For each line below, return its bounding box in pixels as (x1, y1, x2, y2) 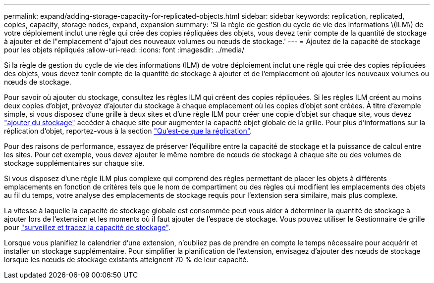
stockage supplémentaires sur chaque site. (4, 159, 145, 167)
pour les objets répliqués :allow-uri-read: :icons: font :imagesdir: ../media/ (4, 46, 245, 54)
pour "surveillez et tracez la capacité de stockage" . (4, 223, 170, 232)
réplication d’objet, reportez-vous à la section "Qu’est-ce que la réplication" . (4, 127, 252, 135)
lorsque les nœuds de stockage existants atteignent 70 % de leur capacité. (4, 255, 249, 264)
